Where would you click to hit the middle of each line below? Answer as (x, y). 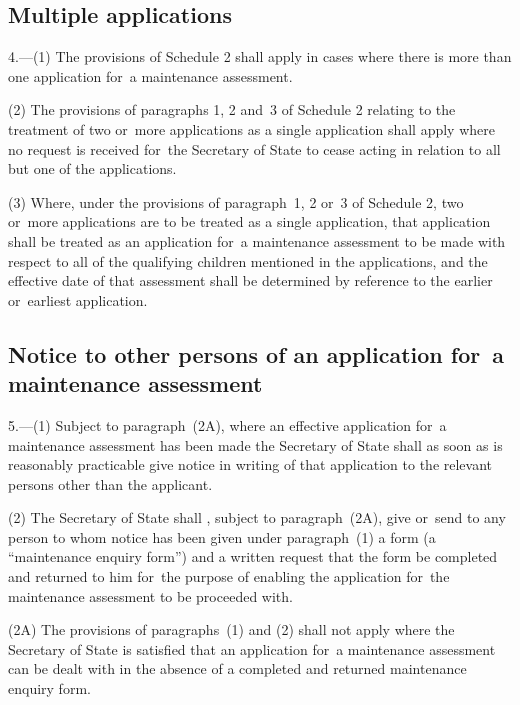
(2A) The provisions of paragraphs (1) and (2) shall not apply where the (231, 629)
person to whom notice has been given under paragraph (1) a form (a (222, 536)
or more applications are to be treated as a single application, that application (249, 221)
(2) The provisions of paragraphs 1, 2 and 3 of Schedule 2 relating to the (232, 109)
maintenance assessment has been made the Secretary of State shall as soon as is (255, 444)
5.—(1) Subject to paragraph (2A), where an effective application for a (227, 424)
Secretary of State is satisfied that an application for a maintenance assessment (252, 648)
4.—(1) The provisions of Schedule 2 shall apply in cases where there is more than (260, 56)
